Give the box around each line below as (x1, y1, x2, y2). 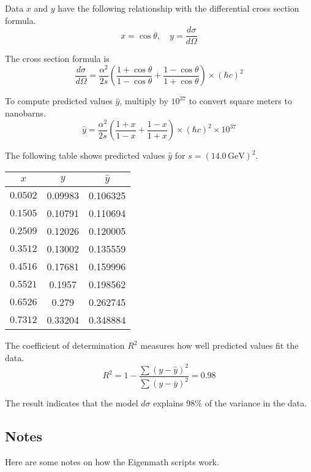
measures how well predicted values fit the (140, 339, 299, 352)
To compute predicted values (5, 94, 113, 107)
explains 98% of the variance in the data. (153, 397, 307, 409)
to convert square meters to (189, 94, 292, 107)
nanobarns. (5, 106, 47, 119)
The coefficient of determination (5, 339, 125, 352)
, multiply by (119, 94, 168, 107)
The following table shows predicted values (5, 149, 165, 162)
